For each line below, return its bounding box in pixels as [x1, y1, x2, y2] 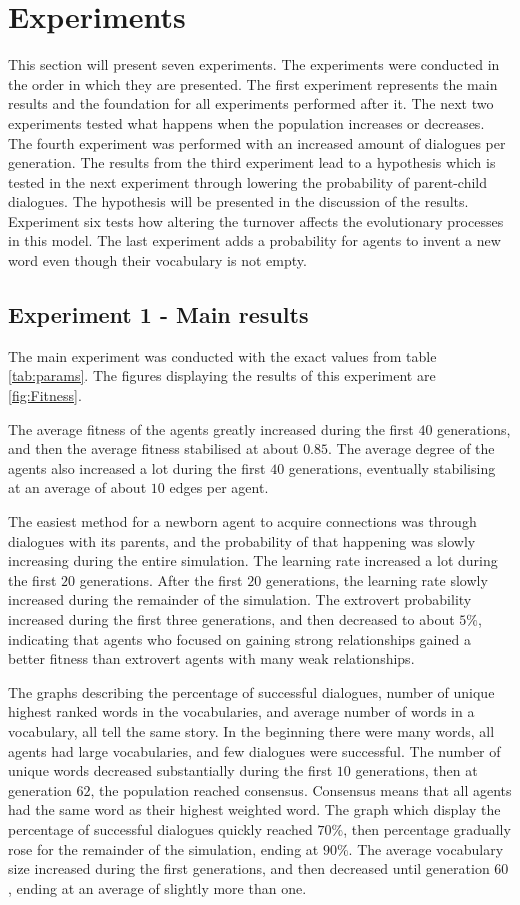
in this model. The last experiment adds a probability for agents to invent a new [8, 230, 501, 251]
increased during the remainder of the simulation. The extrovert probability [8, 589, 472, 610]
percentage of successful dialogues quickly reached [8, 818, 313, 839]
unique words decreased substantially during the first [8, 760, 333, 781]
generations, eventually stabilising [288, 457, 496, 478]
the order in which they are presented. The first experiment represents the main [8, 73, 498, 94]
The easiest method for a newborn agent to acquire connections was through [8, 511, 477, 532]
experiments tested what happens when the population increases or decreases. [8, 112, 485, 133]
